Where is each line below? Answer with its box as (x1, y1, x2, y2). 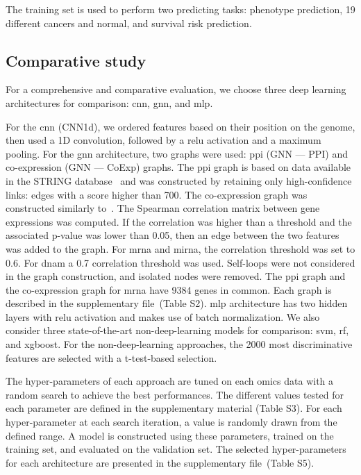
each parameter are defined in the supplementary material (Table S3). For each (6, 401, 342, 415)
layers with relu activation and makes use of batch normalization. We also (6, 309, 320, 324)
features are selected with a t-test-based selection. (6, 350, 217, 365)
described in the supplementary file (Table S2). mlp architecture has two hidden (6, 296, 348, 310)
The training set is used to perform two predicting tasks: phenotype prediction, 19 (6, 2, 355, 16)
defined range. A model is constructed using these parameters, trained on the (6, 428, 334, 442)
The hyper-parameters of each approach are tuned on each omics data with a (6, 374, 334, 388)
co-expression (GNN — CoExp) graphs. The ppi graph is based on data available (6, 160, 351, 174)
